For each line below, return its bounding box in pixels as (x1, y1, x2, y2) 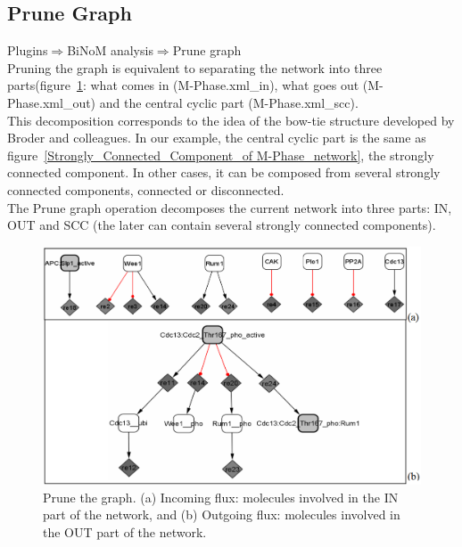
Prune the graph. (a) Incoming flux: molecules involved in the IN (43, 487, 399, 506)
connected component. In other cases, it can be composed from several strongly (7, 163, 441, 182)
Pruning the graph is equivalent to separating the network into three (7, 58, 383, 77)
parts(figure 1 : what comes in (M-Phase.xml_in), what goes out (7, 76, 359, 94)
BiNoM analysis (67, 41, 153, 60)
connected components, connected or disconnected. (7, 180, 285, 199)
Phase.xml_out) (7, 93, 96, 111)
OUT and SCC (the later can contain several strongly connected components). (7, 216, 436, 234)
